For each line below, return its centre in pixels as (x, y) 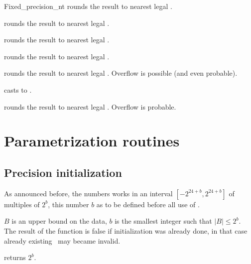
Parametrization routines (92, 141)
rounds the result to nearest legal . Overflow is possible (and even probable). (121, 73)
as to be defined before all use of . (148, 204)
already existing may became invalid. (62, 240)
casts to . (18, 89)
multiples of (22, 204)
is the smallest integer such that (163, 221)
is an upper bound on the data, (59, 221)
